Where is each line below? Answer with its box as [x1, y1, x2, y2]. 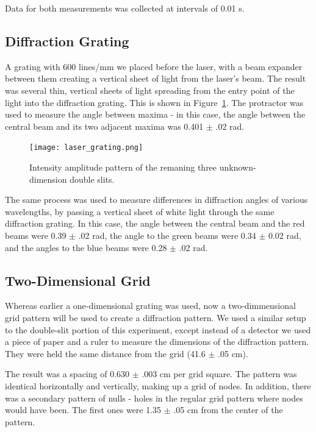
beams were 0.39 [5, 228, 66, 241]
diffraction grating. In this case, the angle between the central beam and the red [5, 217, 305, 230]
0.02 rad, [268, 228, 301, 241]
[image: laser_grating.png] [29, 143, 143, 152]
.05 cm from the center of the [173, 403, 283, 416]
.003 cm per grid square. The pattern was [142, 367, 297, 380]
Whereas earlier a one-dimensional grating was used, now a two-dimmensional [5, 299, 296, 312]
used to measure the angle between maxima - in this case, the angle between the [5, 108, 306, 121]
